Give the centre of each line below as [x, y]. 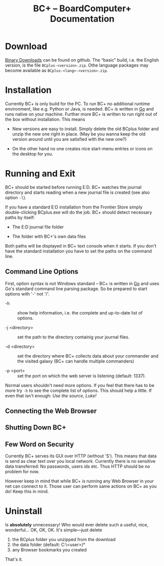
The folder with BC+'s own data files [49, 236]
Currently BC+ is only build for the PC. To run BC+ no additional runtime [78, 104]
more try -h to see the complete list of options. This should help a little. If [78, 390]
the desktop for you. [33, 154]
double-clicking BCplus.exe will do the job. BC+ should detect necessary [79, 212]
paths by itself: [20, 217]
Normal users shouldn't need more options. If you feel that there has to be [80, 385]
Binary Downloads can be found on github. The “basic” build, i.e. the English [82, 60]
